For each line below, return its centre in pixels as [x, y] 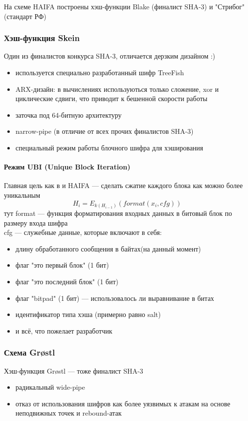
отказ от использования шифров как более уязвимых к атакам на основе [123, 403]
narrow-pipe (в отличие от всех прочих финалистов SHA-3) [104, 131]
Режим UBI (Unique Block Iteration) [67, 167]
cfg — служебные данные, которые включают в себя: [83, 232]
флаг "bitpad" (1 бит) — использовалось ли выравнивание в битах [115, 298]
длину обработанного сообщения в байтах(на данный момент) [108, 248]
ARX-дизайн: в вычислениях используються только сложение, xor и [117, 89]
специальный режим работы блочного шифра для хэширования [109, 147]
